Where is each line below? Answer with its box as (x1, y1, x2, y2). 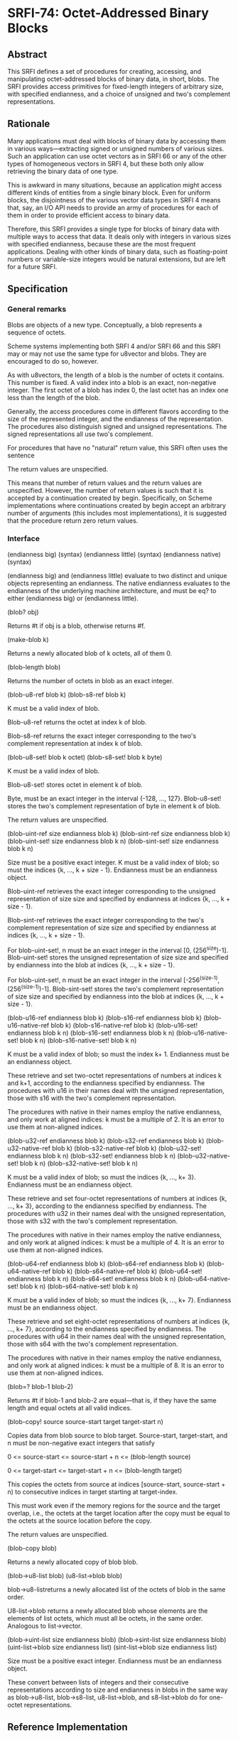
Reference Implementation (7, 1721, 128, 1734)
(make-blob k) (7, 635, 49, 643)
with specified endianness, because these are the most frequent (7, 239, 196, 248)
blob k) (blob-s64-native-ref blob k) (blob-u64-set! (52, 1266, 202, 1276)
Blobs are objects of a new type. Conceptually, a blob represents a (7, 320, 202, 329)
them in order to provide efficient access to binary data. (7, 211, 171, 219)
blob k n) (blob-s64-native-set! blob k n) (20, 1282, 139, 1290)
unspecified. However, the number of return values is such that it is (7, 486, 204, 494)
